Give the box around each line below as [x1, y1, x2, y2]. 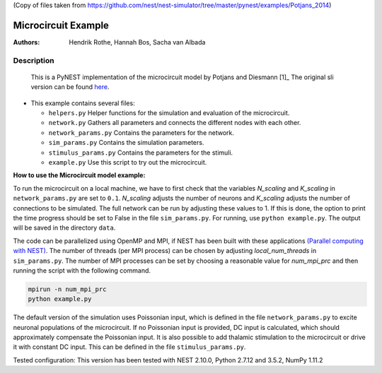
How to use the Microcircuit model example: [13, 171, 146, 179]
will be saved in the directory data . [13, 223, 116, 232]
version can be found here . [30, 83, 110, 91]
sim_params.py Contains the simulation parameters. [48, 138, 204, 147]
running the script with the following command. [13, 266, 151, 275]
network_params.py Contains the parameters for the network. [48, 128, 235, 137]
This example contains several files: [30, 99, 135, 107]
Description [13, 55, 54, 65]
